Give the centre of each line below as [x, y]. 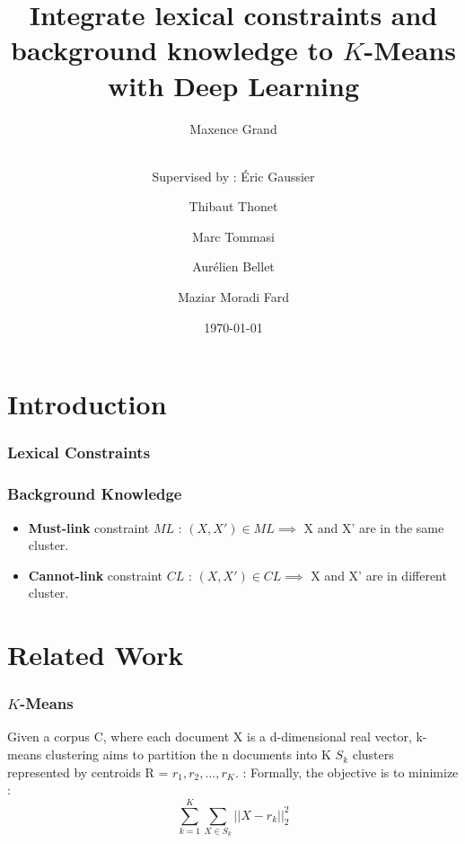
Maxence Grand [233, 128]
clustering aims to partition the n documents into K [188, 754]
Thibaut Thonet [233, 206]
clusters [373, 754]
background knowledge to [172, 50]
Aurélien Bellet [233, 266]
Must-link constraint [89, 527]
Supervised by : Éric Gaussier [233, 176]
